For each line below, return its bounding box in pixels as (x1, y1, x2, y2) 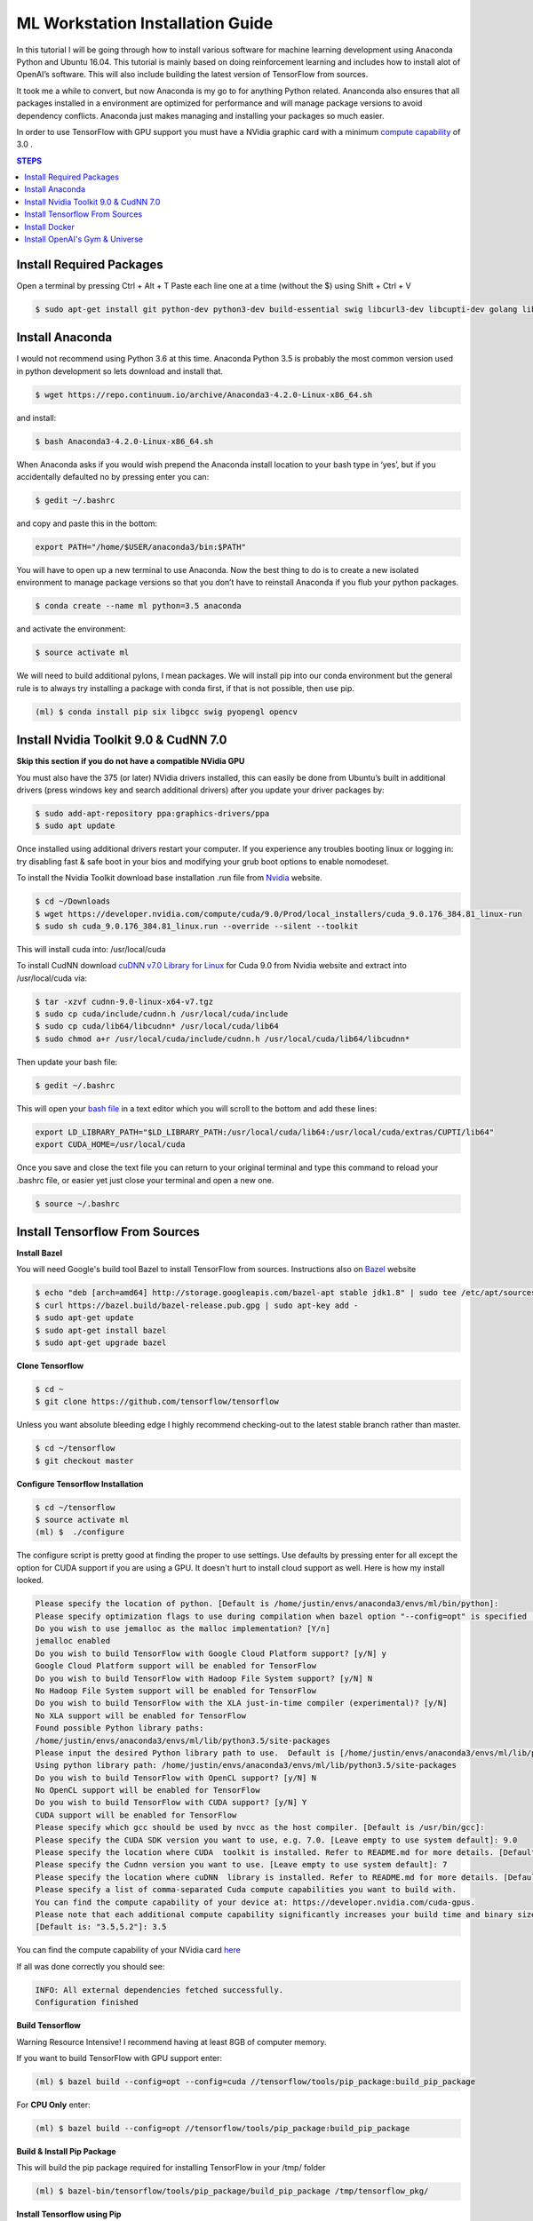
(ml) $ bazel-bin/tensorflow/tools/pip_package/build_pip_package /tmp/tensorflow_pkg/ (35, 2186, 429, 2196)
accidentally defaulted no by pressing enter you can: (16, 472, 210, 482)
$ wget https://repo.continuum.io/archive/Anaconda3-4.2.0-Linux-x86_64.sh (35, 389, 373, 400)
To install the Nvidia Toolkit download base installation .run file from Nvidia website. (16, 872, 323, 883)
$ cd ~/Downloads (35, 896, 111, 906)
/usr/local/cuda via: (16, 973, 88, 983)
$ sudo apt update (35, 821, 115, 831)
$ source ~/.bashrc (35, 1198, 120, 1208)
